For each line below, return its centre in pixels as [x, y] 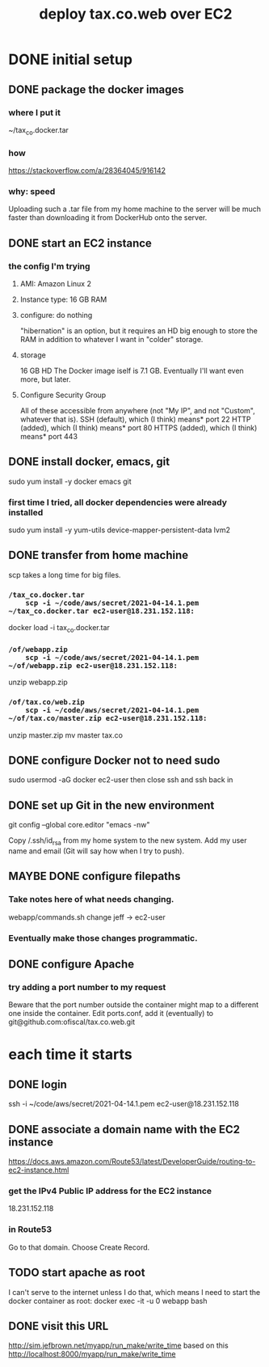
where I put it [34, 112]
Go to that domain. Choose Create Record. [79, 1247]
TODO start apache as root [77, 1273]
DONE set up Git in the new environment [111, 805]
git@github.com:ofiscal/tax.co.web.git [72, 1022]
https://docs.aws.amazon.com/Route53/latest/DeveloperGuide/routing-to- [132, 1162]
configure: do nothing [56, 315]
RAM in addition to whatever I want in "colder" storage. [111, 339]
